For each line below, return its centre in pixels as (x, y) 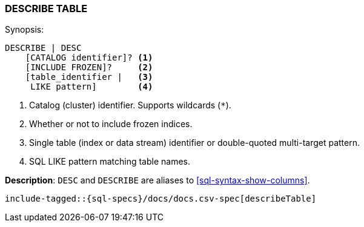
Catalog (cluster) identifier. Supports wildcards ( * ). (130, 105)
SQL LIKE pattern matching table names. (110, 162)
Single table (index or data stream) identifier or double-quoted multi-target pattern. (195, 143)
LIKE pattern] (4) (92, 87)
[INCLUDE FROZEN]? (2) (89, 67)
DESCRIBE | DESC (43, 48)
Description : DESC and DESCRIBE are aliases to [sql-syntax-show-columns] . (157, 180)
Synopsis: (25, 30)
